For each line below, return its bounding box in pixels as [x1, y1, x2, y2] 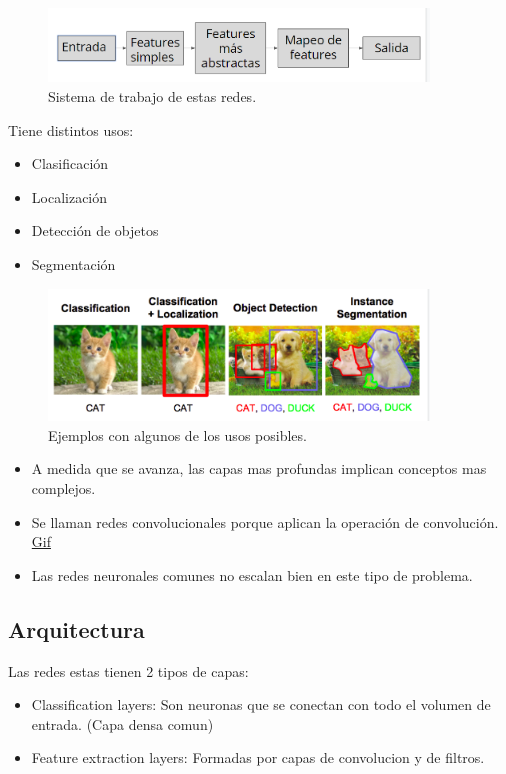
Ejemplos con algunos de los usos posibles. [48, 424, 307, 445]
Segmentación [31, 253, 116, 274]
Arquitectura [8, 613, 145, 644]
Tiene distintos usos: [8, 119, 134, 140]
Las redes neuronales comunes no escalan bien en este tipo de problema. [31, 564, 473, 585]
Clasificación [31, 153, 109, 174]
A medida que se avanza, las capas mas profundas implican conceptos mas [31, 458, 487, 479]
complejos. [31, 478, 96, 498]
